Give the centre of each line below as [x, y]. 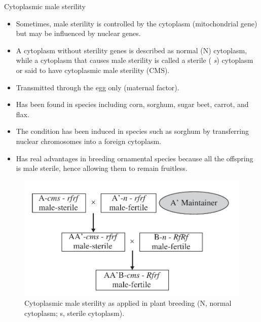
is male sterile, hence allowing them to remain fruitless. [102, 168]
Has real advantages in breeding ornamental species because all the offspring [135, 158]
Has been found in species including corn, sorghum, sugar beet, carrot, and [132, 104]
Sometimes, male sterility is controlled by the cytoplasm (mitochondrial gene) [137, 23]
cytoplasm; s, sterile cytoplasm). [74, 313]
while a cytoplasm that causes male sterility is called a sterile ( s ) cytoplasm [135, 60]
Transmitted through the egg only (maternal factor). [98, 87]
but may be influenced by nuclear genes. [78, 33]
